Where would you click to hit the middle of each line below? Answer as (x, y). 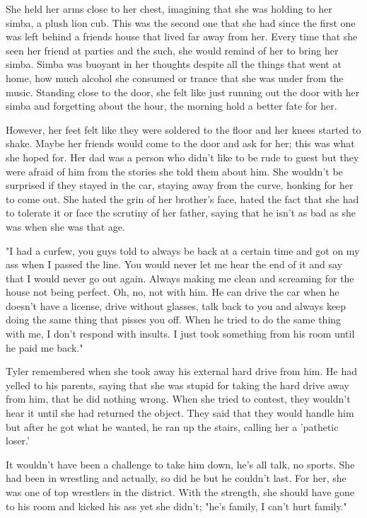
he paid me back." (45, 347)
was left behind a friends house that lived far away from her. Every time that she (182, 36)
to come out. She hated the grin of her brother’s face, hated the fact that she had (182, 198)
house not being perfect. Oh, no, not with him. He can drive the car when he (173, 292)
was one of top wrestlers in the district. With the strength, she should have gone (180, 492)
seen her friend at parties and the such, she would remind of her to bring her (172, 50)
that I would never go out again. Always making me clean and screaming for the (180, 278)
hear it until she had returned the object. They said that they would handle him (180, 413)
